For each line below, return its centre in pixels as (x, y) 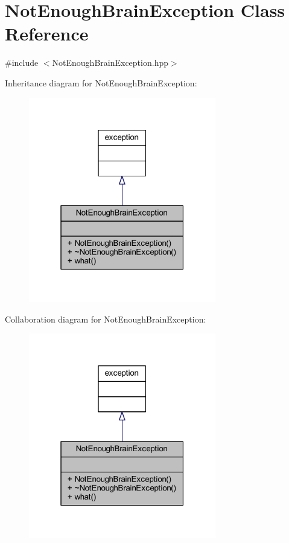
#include (22, 63)
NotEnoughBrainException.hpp (110, 63)
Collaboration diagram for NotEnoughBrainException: (106, 319)
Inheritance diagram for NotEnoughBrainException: (101, 82)
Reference (47, 34)
